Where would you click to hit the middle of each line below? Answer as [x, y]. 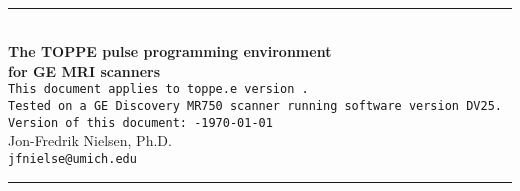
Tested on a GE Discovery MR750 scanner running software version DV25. [255, 106]
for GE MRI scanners [84, 70]
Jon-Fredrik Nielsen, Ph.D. [90, 140]
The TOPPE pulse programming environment [170, 51]
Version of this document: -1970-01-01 [140, 122]
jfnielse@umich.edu [72, 158]
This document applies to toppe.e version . [158, 89]
